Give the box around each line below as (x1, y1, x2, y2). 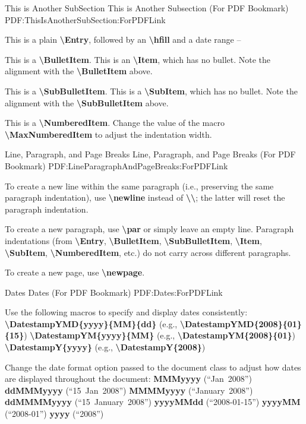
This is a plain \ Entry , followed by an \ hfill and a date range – (5, 33, 241, 46)
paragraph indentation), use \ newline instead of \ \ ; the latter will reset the (5, 191, 285, 204)
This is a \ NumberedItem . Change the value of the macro (5, 116, 225, 129)
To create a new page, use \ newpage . (5, 266, 145, 279)
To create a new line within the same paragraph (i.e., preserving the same (5, 179, 274, 192)
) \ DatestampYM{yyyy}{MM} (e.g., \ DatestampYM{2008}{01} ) (24, 329, 295, 341)
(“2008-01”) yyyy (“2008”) (5, 407, 104, 420)
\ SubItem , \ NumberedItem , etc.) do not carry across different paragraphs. (5, 246, 291, 258)
